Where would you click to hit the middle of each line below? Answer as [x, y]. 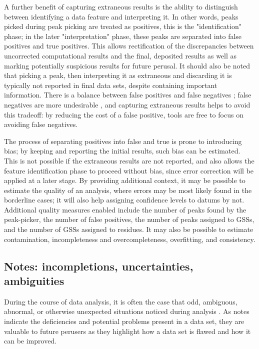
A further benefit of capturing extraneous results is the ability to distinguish [121, 6]
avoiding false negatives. [41, 124]
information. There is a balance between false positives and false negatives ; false [128, 95]
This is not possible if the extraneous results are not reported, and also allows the [129, 160]
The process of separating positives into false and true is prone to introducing [123, 141]
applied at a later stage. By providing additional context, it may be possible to [125, 180]
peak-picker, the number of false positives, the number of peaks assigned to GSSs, [129, 219]
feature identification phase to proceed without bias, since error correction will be [129, 170]
